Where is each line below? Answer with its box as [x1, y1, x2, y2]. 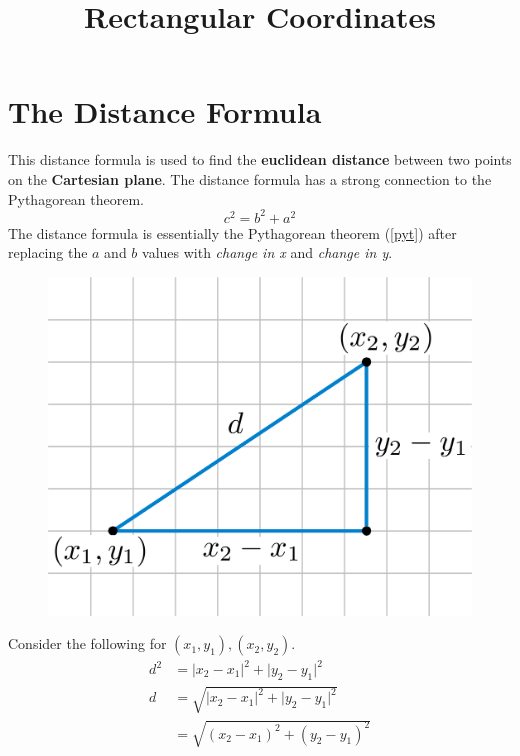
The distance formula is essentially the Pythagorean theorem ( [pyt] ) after [8, 222, 457, 243]
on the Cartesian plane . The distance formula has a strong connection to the [8, 168, 492, 189]
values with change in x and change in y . [142, 242, 393, 263]
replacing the [8, 242, 88, 263]
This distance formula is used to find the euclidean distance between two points [8, 149, 512, 170]
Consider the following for [8, 633, 167, 654]
